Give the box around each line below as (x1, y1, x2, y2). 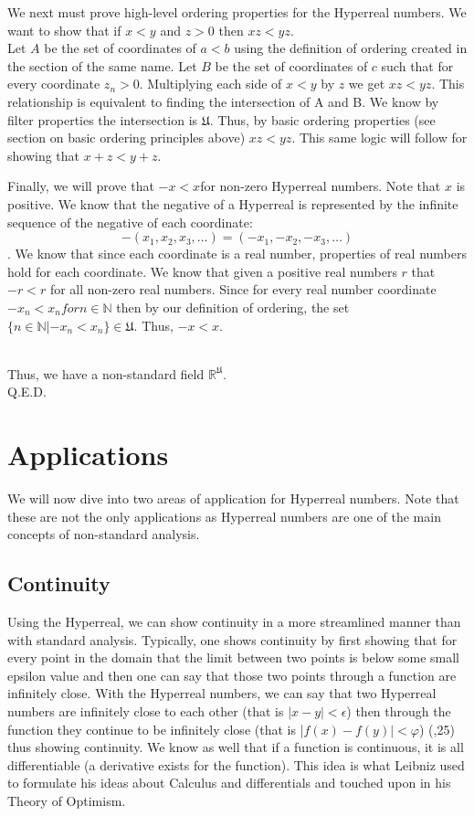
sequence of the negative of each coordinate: (7, 212, 253, 231)
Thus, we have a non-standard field (7, 364, 205, 383)
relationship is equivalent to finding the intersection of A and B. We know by (7, 91, 439, 111)
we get (348, 74, 385, 93)
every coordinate (7, 74, 100, 93)
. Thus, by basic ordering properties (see (209, 110, 436, 129)
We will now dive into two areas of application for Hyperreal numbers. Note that (7, 489, 459, 507)
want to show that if (7, 20, 121, 39)
